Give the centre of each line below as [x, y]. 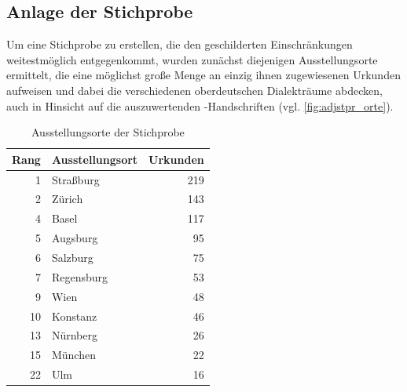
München [73, 355]
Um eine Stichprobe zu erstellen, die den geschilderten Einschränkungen [180, 44]
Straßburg [75, 179]
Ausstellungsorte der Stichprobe [108, 132]
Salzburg [72, 257]
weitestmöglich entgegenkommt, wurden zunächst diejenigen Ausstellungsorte [192, 59]
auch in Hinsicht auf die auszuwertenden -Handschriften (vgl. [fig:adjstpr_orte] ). [200, 105]
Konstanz [74, 316]
